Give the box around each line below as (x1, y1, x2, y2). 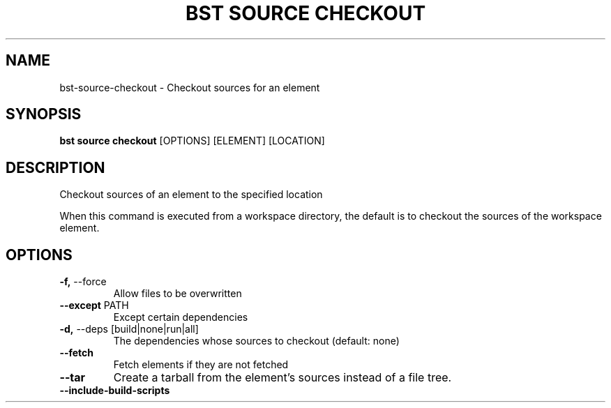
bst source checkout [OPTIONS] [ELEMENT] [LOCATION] (59, 135, 325, 147)
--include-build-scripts (59, 384, 170, 397)
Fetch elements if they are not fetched (113, 358, 289, 371)
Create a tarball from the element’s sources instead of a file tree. (113, 370, 452, 385)
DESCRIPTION (6, 158, 105, 176)
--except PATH (59, 299, 129, 312)
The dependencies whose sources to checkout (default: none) (113, 335, 400, 347)
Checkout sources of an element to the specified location (59, 188, 323, 201)
